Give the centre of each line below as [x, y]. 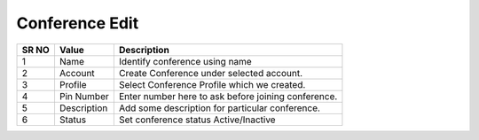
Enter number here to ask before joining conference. [228, 96]
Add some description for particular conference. [220, 108]
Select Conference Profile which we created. [212, 84]
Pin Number [84, 96]
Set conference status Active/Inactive [197, 120]
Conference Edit [78, 23]
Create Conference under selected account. [211, 73]
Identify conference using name [185, 61]
